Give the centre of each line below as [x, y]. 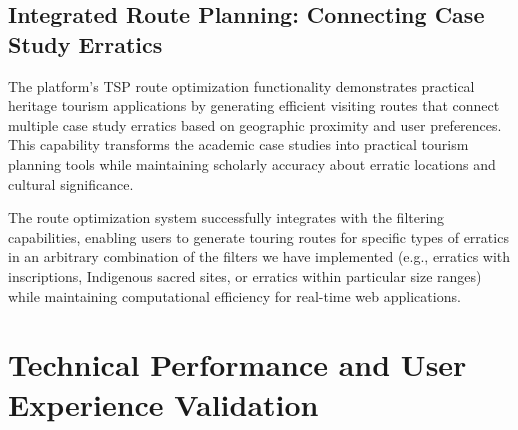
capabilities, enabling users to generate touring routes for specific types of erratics [258, 236]
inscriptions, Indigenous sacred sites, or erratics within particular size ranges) [245, 275]
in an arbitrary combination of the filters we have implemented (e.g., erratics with [259, 256]
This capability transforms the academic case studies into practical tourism [238, 144]
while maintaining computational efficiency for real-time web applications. [234, 295]
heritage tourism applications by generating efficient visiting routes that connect [254, 105]
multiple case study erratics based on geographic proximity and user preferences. [255, 124]
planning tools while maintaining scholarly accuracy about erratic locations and [252, 163]
